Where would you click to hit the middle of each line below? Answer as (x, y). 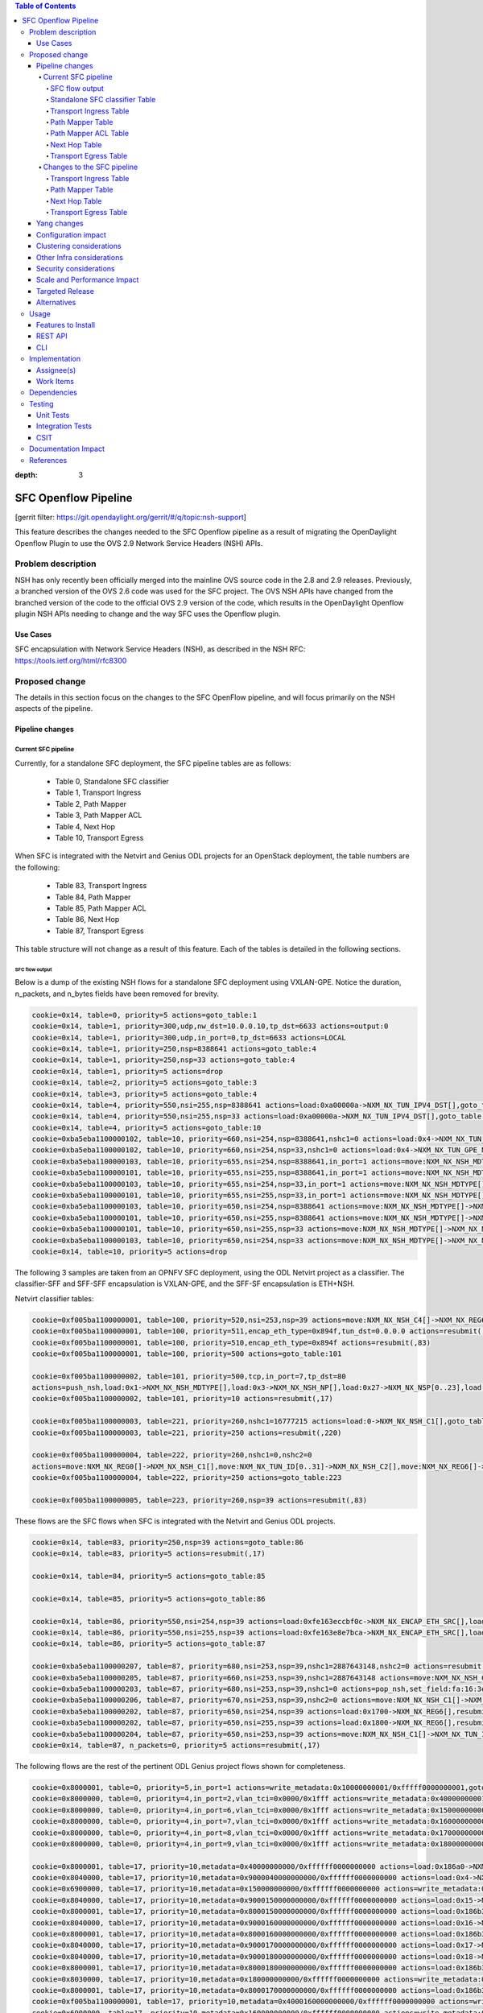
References (48, 460)
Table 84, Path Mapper (93, 897)
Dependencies (54, 393)
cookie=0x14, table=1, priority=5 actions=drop (127, 1071)
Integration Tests (64, 426)
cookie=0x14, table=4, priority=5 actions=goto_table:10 (147, 1128)
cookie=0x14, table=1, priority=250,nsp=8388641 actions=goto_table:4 (174, 1048)
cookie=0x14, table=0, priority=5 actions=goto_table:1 (144, 1015)
